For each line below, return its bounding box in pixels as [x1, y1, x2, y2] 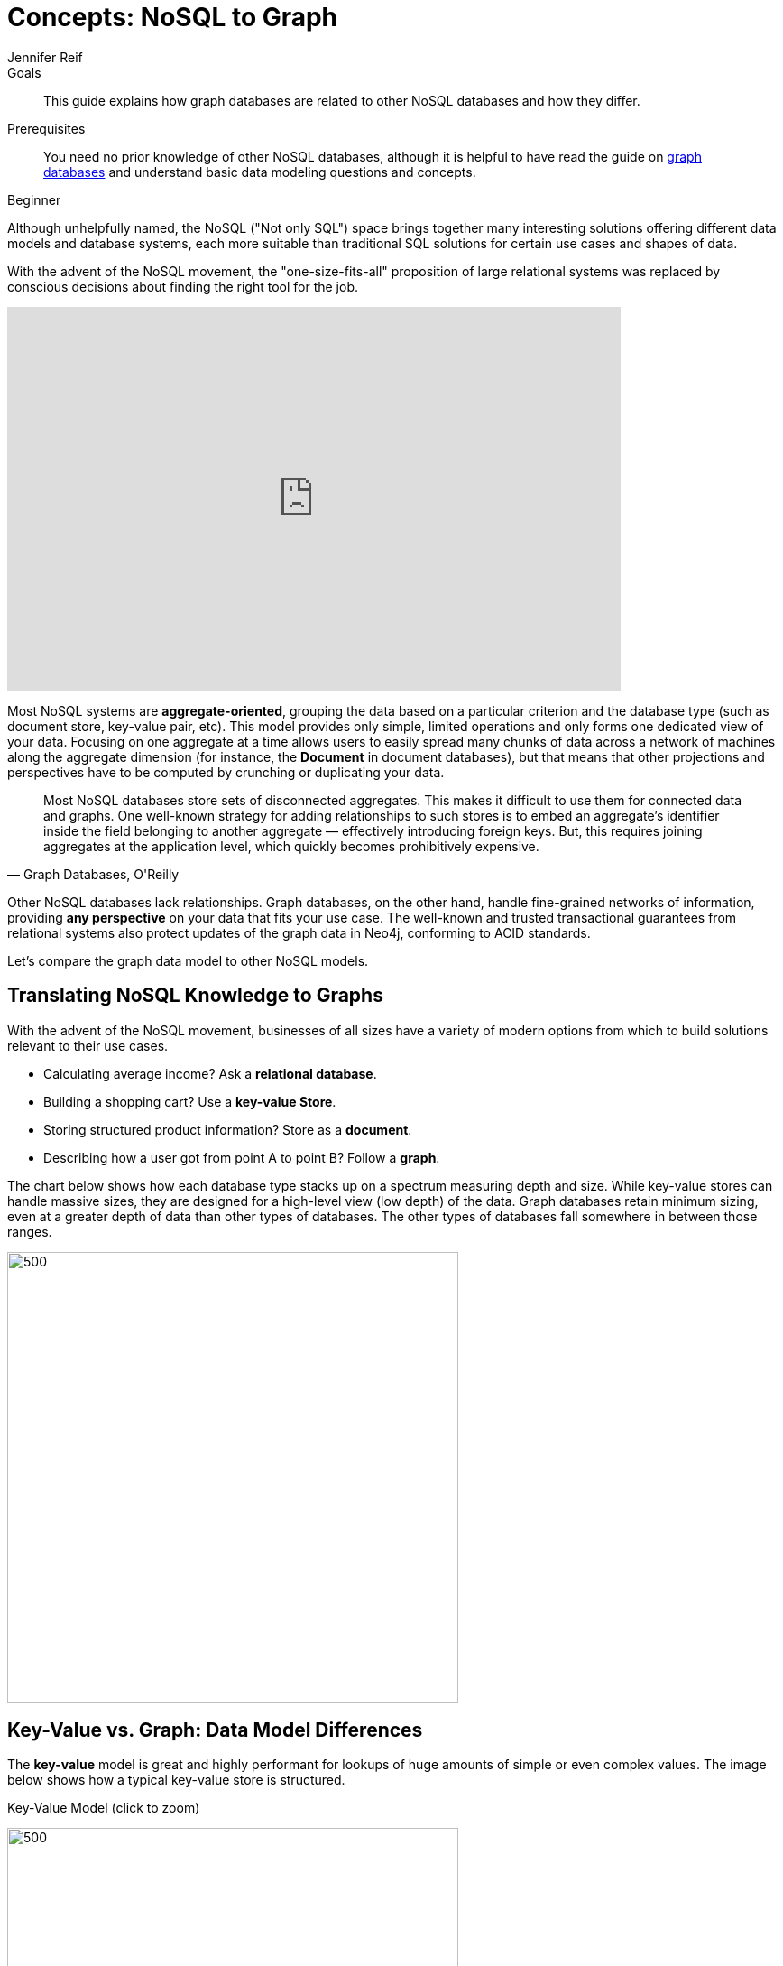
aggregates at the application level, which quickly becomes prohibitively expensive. [43, 838, 539, 854]
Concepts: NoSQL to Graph [7, 2, 338, 32]
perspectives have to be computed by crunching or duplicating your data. [7, 764, 445, 780]
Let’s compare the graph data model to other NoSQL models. [7, 952, 369, 969]
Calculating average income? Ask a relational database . [43, 1065, 377, 1081]
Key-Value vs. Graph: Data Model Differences [7, 1719, 423, 1742]
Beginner [7, 191, 61, 208]
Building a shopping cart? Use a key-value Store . [43, 1093, 336, 1109]
